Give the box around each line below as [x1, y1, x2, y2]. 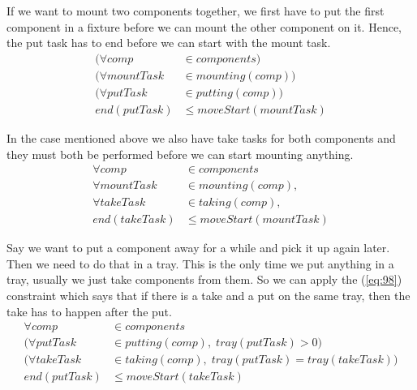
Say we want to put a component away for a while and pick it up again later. [6, 239, 390, 256]
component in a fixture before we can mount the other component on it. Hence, [6, 18, 402, 35]
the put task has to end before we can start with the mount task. [6, 34, 331, 51]
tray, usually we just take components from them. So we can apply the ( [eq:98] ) [6, 271, 402, 288]
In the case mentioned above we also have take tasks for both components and [6, 129, 396, 146]
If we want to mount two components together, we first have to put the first [6, 2, 385, 19]
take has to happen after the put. [6, 302, 172, 319]
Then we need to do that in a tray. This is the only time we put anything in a [6, 255, 394, 272]
